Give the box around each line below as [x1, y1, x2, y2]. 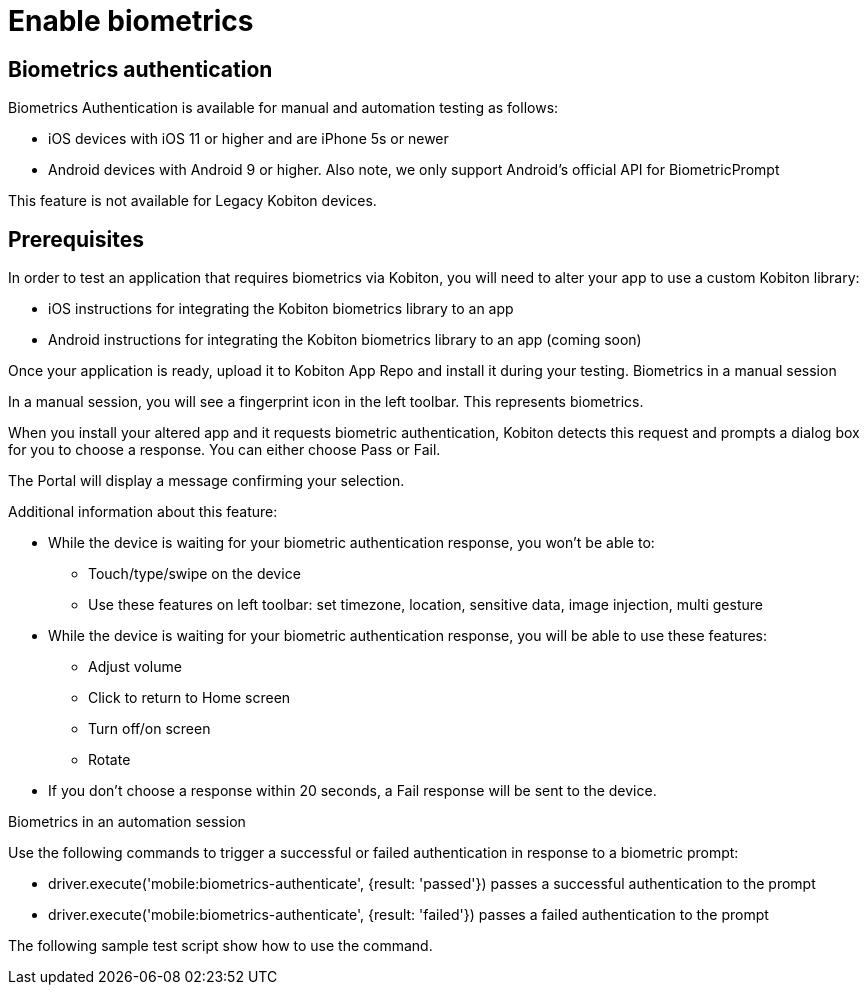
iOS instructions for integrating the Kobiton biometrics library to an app [48, 300, 514, 318]
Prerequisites [8, 226, 144, 252]
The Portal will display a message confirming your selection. [8, 472, 405, 490]
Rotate [88, 751, 131, 769]
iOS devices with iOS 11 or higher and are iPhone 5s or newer [48, 130, 449, 148]
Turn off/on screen [88, 720, 211, 738]
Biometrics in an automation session [8, 813, 246, 831]
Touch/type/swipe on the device [88, 565, 301, 583]
